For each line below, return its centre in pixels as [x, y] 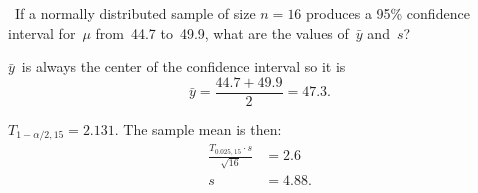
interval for [42, 32]
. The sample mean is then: [198, 128]
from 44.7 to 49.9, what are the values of [222, 32]
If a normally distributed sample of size [135, 13]
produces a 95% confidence [388, 13]
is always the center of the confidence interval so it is [183, 66]
